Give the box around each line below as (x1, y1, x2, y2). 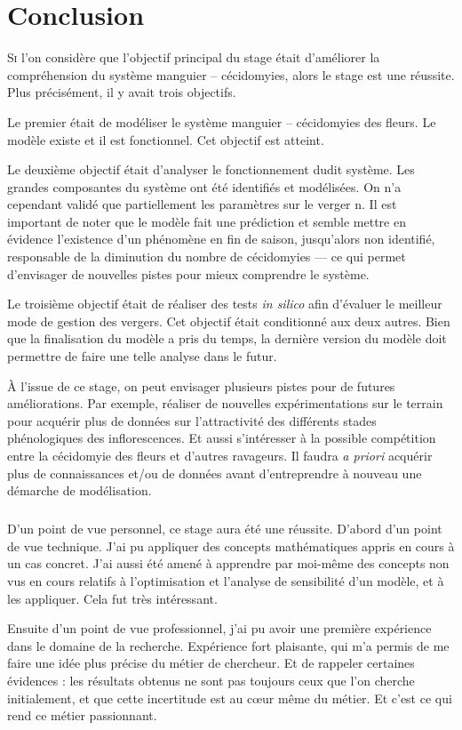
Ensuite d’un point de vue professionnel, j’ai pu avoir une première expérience (7, 619, 432, 638)
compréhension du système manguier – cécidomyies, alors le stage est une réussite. (7, 65, 455, 84)
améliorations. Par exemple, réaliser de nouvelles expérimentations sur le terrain (7, 394, 443, 413)
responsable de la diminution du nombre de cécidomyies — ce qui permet (7, 247, 406, 266)
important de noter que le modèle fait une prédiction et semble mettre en (7, 212, 406, 230)
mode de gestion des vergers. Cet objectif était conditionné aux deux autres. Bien (7, 311, 450, 330)
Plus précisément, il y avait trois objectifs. (7, 83, 236, 101)
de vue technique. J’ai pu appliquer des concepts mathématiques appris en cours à (7, 536, 455, 555)
